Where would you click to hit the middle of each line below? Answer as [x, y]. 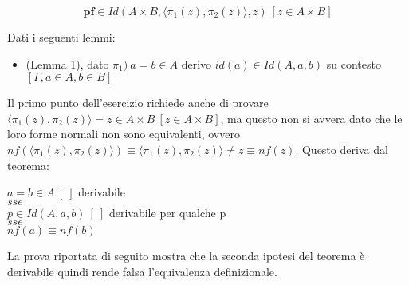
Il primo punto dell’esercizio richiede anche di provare [138, 103]
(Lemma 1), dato [67, 63]
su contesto [354, 63]
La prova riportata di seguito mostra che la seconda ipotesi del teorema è [186, 256]
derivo [197, 63]
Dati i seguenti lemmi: [61, 37]
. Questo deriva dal [342, 149]
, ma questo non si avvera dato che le [311, 118]
